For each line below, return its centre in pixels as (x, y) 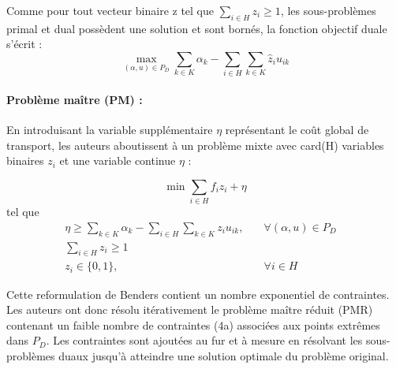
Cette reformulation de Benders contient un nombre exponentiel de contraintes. (198, 294)
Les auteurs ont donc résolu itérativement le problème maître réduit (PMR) (190, 309)
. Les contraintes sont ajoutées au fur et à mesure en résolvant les (204, 340)
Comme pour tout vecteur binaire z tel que (110, 10)
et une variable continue (118, 160)
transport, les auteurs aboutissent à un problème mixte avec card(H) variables (195, 145)
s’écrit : (24, 44)
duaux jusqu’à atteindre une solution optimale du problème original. (224, 355)
